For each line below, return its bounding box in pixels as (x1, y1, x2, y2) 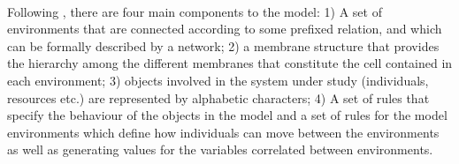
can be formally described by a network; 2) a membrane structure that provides (7, 36, 440, 55)
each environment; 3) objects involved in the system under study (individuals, (7, 71, 429, 89)
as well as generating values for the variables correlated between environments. (7, 140, 433, 159)
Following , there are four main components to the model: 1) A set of (7, 2, 382, 20)
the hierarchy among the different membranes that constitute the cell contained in (7, 54, 453, 72)
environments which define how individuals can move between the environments (7, 123, 440, 141)
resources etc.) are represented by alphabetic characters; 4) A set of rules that (7, 88, 430, 107)
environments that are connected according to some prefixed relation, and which (7, 19, 442, 38)
